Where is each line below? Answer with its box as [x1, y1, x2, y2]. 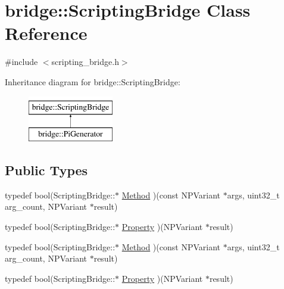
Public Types [5, 161, 88, 179]
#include [5, 55, 38, 68]
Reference [5, 21, 88, 45]
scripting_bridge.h [51, 55, 119, 68]
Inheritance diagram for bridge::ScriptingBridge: [5, 75, 180, 88]
